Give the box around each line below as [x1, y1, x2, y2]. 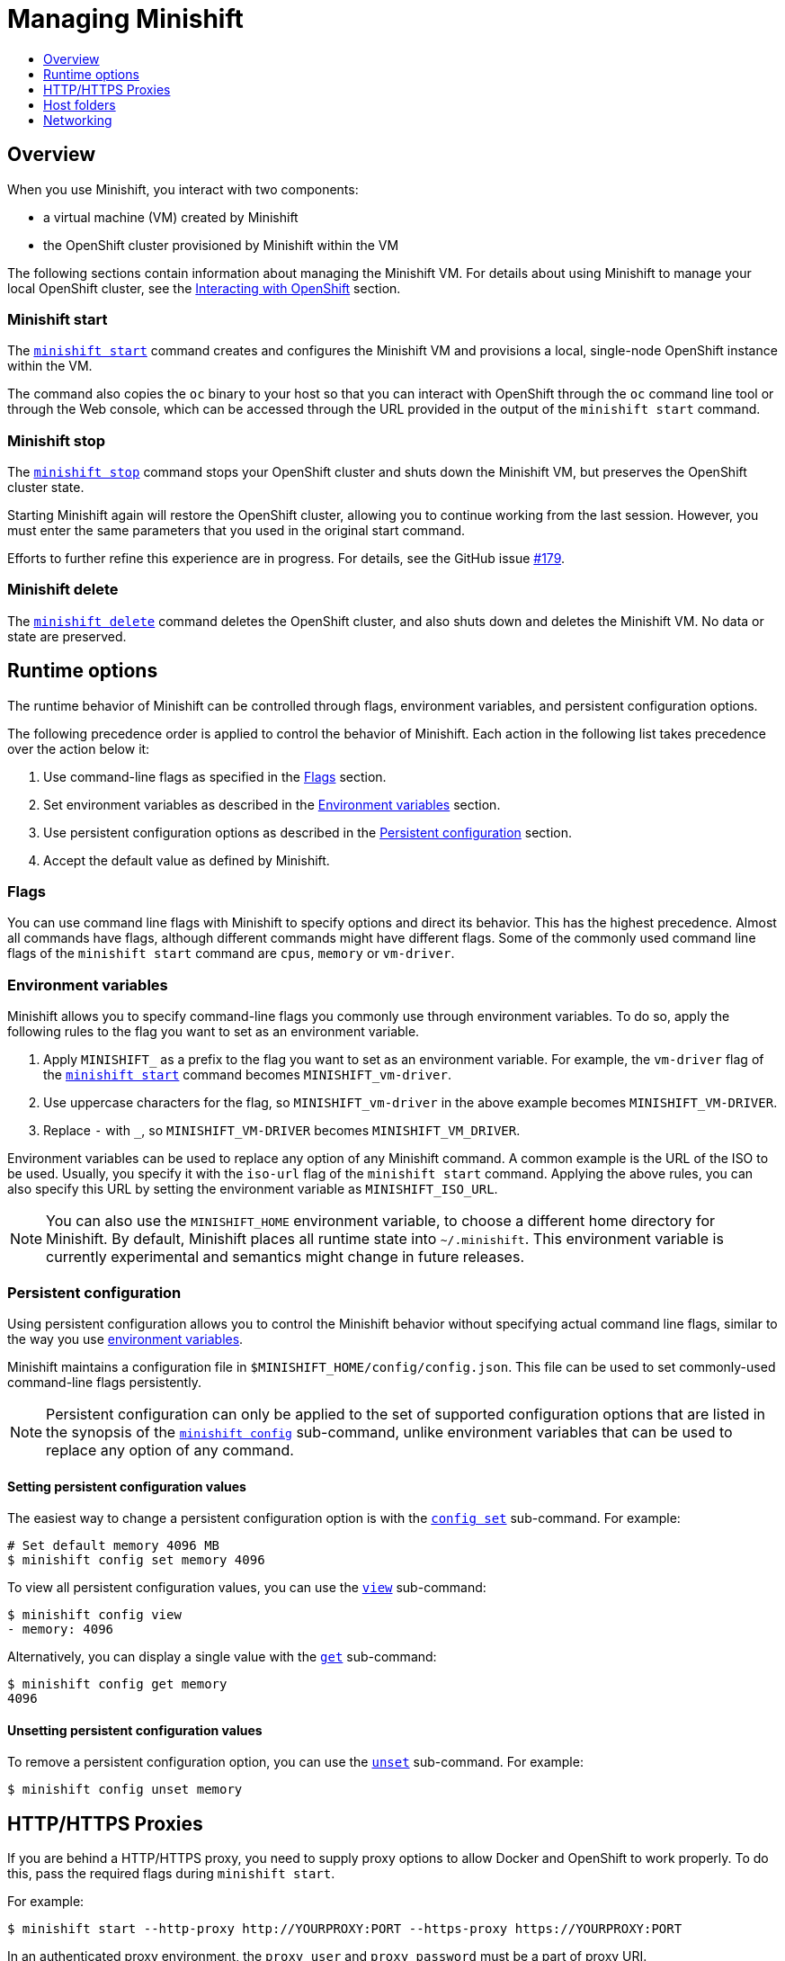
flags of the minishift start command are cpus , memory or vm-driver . [7, 945, 455, 962]
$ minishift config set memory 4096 [7, 1553, 265, 1568]
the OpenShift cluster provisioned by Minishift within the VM [43, 237, 399, 253]
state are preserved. [7, 628, 127, 644]
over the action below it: [7, 740, 150, 757]
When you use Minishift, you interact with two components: [7, 181, 359, 197]
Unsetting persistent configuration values [7, 1722, 263, 1738]
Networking [43, 112, 112, 128]
